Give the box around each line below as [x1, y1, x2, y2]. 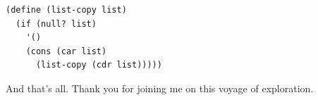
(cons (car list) [25, 46, 107, 56]
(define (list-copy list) [6, 5, 127, 15]
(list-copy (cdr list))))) [35, 60, 162, 70]
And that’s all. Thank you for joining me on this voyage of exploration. [6, 80, 314, 95]
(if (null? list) [16, 18, 97, 29]
